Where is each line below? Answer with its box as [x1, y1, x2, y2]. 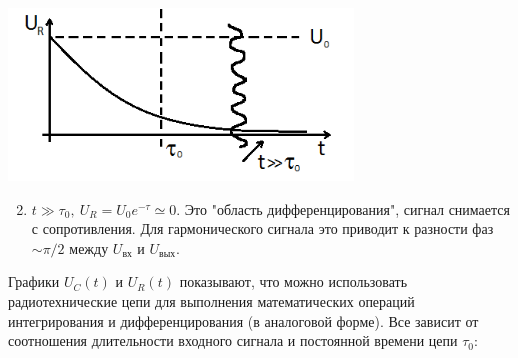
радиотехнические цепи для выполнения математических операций [8, 290, 415, 311]
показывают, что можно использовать [179, 271, 408, 292]
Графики [8, 271, 60, 292]
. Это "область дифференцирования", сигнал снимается [176, 198, 510, 219]
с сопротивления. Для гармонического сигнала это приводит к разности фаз [31, 218, 494, 239]
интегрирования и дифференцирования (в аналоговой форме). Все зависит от [8, 310, 479, 331]
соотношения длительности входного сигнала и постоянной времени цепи [8, 330, 458, 351]
